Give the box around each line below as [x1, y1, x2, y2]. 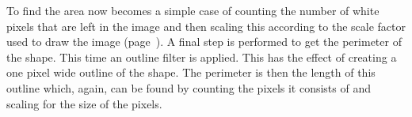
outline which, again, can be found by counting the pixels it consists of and [6, 79, 372, 96]
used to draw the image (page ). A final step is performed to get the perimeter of [6, 33, 402, 50]
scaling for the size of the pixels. [6, 95, 162, 111]
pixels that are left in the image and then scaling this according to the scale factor [6, 17, 406, 34]
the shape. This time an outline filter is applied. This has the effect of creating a [6, 48, 397, 65]
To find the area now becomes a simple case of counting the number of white [6, 2, 380, 18]
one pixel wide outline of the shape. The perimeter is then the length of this [6, 64, 376, 81]
